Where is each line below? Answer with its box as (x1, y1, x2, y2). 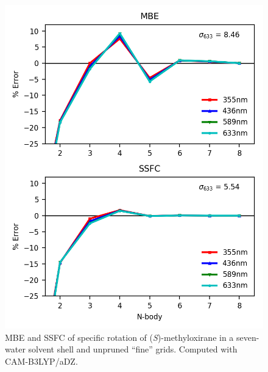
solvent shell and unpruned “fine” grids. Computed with (28, 343, 238, 356)
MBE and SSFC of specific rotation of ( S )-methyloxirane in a (5, 330, 234, 343)
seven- (236, 330, 259, 343)
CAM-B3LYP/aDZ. (5, 354, 78, 367)
